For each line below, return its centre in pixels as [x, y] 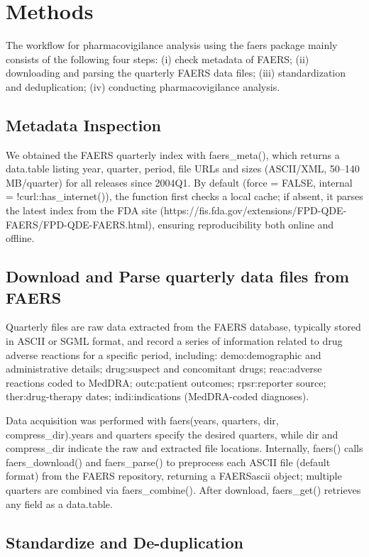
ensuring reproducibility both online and [246, 224]
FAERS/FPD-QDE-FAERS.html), [80, 224]
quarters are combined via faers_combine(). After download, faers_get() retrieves [183, 489]
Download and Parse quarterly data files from [177, 276]
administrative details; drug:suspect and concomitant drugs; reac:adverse [164, 369]
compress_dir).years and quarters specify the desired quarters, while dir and [172, 434]
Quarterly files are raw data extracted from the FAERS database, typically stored [183, 327]
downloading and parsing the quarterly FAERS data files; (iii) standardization [176, 73]
